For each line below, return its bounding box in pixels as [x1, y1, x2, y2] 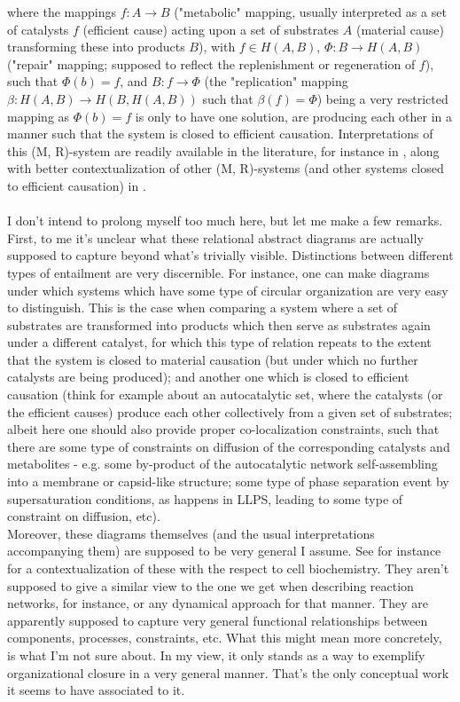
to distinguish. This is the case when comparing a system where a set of [7, 298, 398, 317]
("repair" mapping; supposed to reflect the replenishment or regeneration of [7, 54, 416, 73]
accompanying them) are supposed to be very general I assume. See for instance [7, 541, 441, 560]
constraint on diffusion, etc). [7, 507, 160, 525]
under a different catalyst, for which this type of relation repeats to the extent [7, 333, 432, 351]
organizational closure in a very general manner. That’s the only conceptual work [7, 663, 449, 682]
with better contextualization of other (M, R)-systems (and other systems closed [7, 159, 444, 177]
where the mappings [7, 3, 117, 20]
